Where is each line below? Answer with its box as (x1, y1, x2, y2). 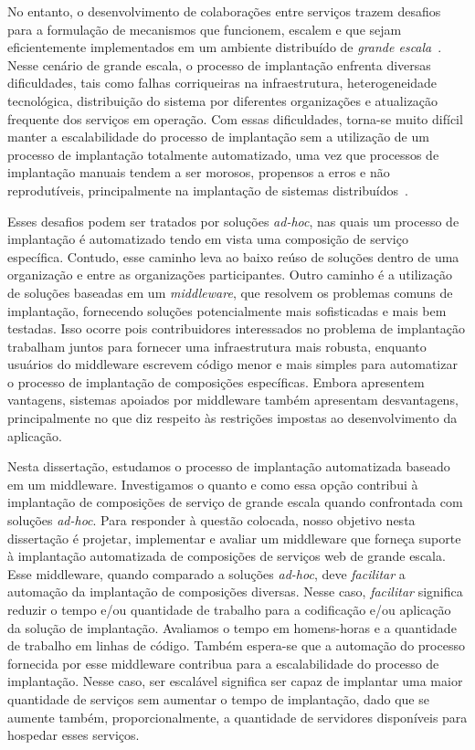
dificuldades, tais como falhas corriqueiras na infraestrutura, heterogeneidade (7, 73, 438, 92)
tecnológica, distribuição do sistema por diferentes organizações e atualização (7, 90, 438, 110)
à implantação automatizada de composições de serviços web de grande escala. (7, 546, 446, 565)
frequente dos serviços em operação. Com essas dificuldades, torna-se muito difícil (7, 109, 463, 128)
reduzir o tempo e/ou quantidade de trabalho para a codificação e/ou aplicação (7, 600, 451, 618)
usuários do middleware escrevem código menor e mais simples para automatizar (7, 354, 458, 374)
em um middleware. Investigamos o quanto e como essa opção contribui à (7, 474, 418, 493)
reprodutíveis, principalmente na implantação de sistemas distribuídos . (7, 180, 408, 199)
